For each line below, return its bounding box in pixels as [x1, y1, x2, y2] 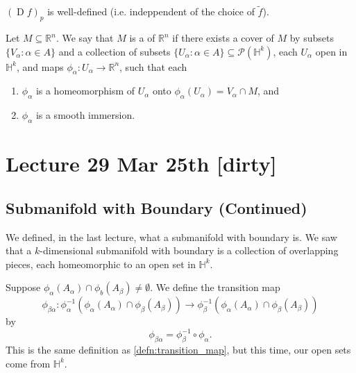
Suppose [6, 280, 41, 295]
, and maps [17, 59, 64, 74]
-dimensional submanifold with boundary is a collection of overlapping [40, 243, 339, 258]
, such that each [119, 59, 187, 74]
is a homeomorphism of [35, 83, 135, 98]
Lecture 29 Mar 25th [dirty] [6, 149, 277, 178]
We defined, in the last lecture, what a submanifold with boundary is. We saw [6, 229, 337, 244]
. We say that [56, 31, 114, 45]
